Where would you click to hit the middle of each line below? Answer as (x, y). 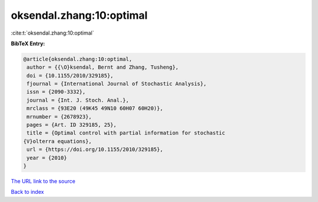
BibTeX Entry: (28, 43)
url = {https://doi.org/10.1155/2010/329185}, (95, 149)
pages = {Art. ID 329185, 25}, (72, 125)
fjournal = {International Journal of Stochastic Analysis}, (117, 84)
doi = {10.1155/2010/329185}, (70, 75)
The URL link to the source (43, 181)
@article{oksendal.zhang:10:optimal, (78, 59)
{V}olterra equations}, (58, 141)
